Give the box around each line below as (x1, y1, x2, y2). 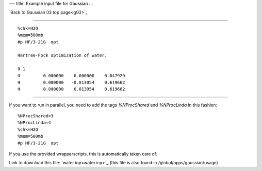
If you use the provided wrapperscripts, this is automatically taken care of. (9, 151, 157, 157)
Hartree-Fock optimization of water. (17, 53, 108, 58)
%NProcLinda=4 (17, 120, 51, 126)
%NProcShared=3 (17, 114, 54, 119)
